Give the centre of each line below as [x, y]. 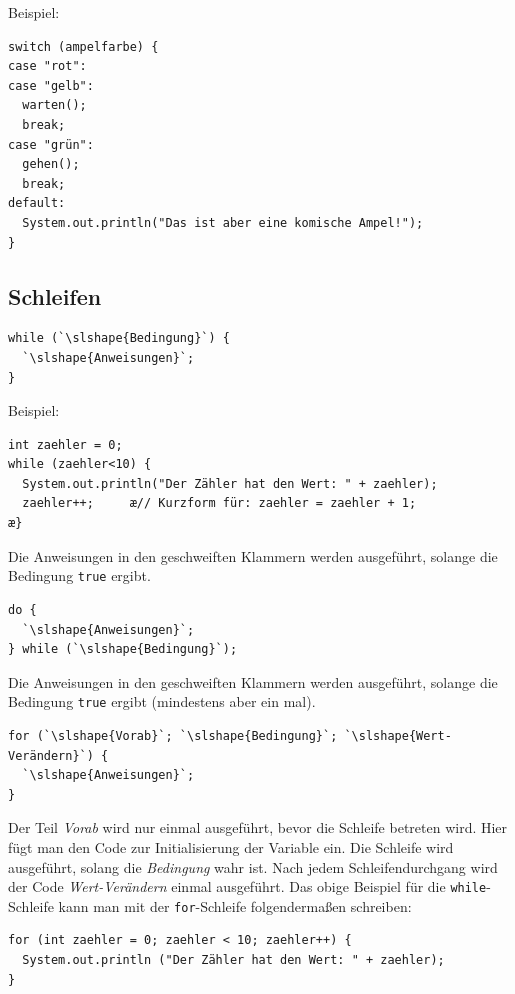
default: [37, 203]
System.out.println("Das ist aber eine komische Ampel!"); [223, 222]
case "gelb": [51, 85]
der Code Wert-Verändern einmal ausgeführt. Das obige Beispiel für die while [247, 886]
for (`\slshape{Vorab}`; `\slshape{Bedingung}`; [173, 735]
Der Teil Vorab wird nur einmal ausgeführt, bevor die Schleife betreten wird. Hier [258, 827]
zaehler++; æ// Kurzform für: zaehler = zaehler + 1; [219, 503]
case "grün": [51, 144]
